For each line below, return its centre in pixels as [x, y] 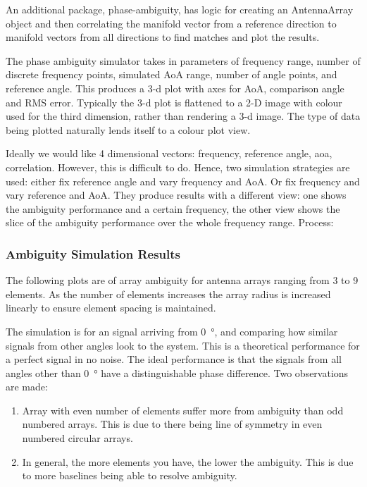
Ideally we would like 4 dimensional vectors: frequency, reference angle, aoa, [169, 153]
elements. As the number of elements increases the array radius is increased [168, 294]
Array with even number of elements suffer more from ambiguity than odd [183, 410]
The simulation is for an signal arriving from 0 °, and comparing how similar [172, 331]
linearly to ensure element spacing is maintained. [111, 308]
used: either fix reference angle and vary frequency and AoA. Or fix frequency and [183, 181]
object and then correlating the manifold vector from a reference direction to [171, 23]
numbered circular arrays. [77, 438]
